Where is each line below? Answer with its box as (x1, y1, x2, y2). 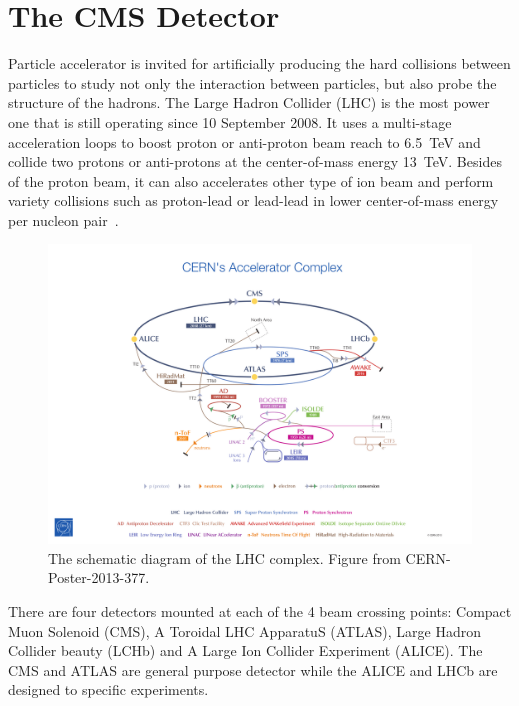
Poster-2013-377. (48, 567, 150, 588)
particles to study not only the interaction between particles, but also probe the (8, 72, 497, 93)
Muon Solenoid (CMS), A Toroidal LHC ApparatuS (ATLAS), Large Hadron (8, 620, 481, 641)
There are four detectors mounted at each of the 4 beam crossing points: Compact (8, 601, 512, 622)
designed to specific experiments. (8, 679, 209, 700)
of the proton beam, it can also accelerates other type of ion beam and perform (8, 170, 494, 191)
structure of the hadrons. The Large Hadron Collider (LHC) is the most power (8, 92, 490, 113)
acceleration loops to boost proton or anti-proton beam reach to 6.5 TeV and (8, 131, 481, 152)
